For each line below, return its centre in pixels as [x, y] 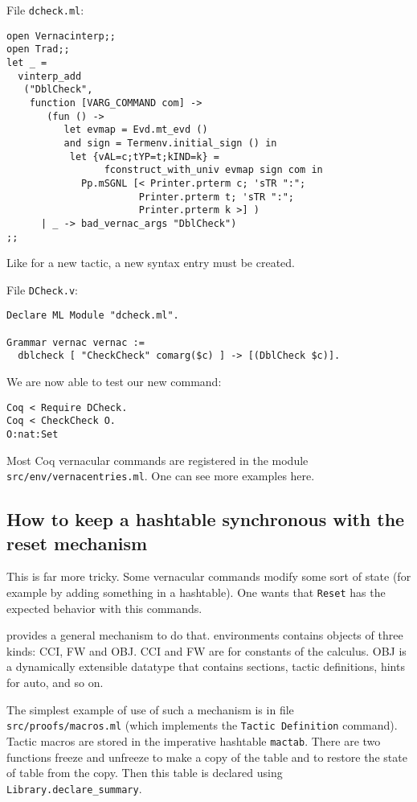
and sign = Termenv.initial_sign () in [170, 143]
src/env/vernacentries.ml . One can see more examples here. [161, 476]
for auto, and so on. [55, 683]
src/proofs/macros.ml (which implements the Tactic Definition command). [202, 725]
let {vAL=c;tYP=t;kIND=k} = [144, 156]
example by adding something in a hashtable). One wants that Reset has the [196, 592]
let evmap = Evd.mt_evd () [136, 130]
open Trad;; [38, 49]
